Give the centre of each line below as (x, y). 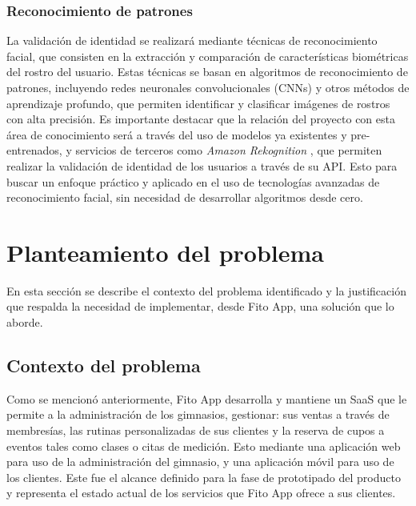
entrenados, (34, 150)
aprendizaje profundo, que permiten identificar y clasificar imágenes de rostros (198, 103)
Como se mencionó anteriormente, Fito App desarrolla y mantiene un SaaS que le (207, 398)
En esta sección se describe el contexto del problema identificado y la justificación (206, 290)
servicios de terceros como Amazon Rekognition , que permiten (229, 150)
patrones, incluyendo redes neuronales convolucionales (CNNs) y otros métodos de (208, 87)
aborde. (25, 322)
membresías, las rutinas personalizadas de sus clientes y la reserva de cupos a (196, 430)
